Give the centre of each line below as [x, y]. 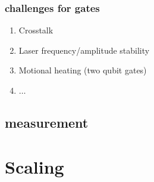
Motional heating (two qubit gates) [83, 70]
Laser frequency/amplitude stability [84, 50]
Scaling [34, 166]
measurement [47, 122]
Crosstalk [36, 30]
